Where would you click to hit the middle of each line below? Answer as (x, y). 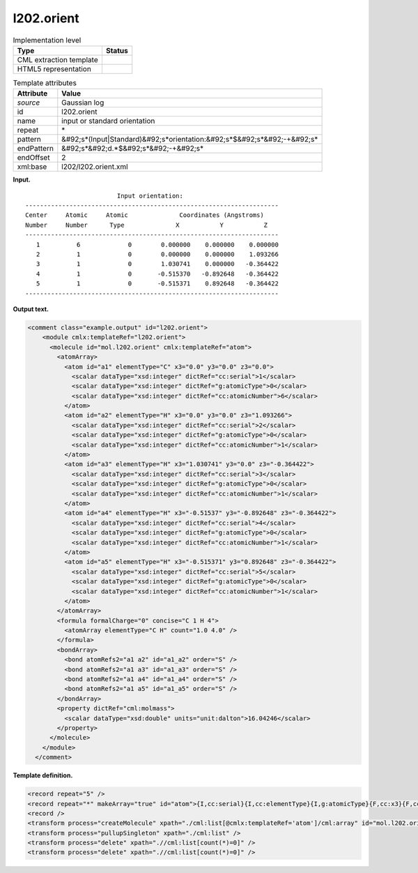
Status (117, 50)
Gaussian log (83, 103)
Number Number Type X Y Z (147, 225)
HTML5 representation (54, 68)
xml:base (32, 167)
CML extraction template (57, 59)
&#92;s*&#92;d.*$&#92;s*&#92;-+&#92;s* (133, 149)
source (29, 103)
